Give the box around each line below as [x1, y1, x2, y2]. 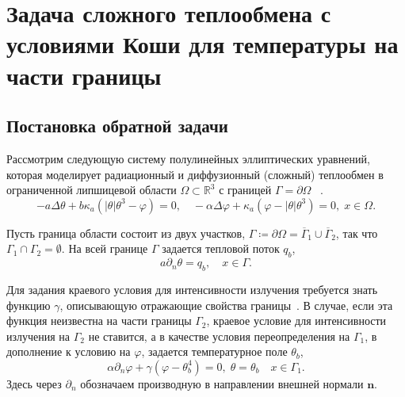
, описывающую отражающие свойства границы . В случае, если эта [59, 296, 393, 313]
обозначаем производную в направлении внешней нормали [80, 375, 364, 391]
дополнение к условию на [6, 343, 131, 360]
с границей [219, 181, 272, 198]
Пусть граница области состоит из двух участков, [6, 224, 246, 241]
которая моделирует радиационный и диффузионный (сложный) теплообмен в [6, 166, 384, 182]
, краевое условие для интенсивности [206, 312, 387, 329]
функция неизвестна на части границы [6, 312, 192, 329]
